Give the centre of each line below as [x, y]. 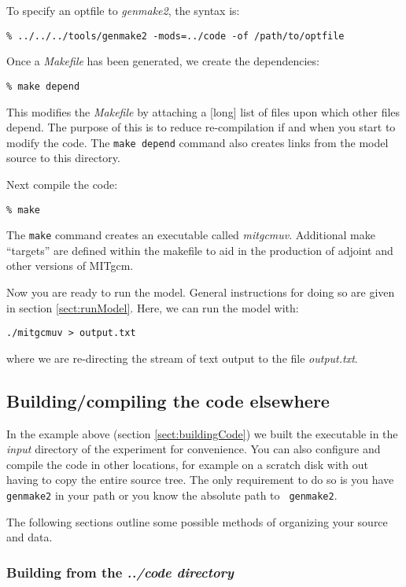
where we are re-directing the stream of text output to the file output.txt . [182, 358]
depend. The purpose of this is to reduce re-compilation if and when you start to [201, 127]
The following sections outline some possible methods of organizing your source [197, 521]
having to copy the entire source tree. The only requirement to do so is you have [200, 480]
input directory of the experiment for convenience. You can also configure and [194, 449]
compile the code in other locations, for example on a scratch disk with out [187, 464]
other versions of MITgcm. [70, 266]
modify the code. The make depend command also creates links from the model [197, 142]
